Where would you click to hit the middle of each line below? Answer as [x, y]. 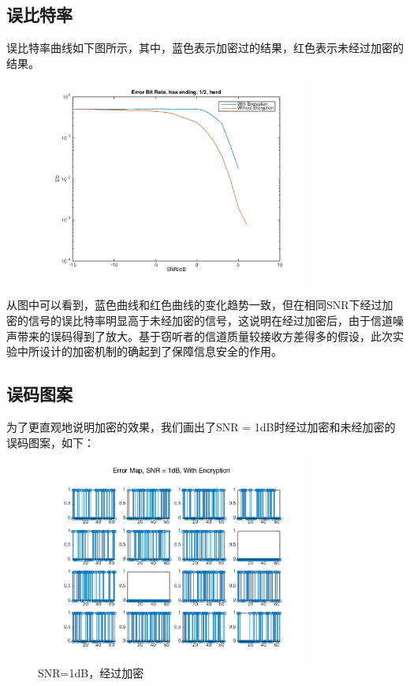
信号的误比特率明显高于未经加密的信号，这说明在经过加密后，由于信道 [210, 320]
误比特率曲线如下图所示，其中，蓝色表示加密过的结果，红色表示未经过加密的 [205, 48]
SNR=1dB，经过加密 [91, 673]
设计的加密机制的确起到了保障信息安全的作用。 [160, 351]
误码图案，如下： [50, 442]
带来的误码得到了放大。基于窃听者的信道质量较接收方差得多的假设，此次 [205, 336]
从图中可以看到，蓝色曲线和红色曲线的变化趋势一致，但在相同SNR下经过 [194, 305]
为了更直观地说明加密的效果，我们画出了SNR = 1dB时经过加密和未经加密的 [201, 426]
